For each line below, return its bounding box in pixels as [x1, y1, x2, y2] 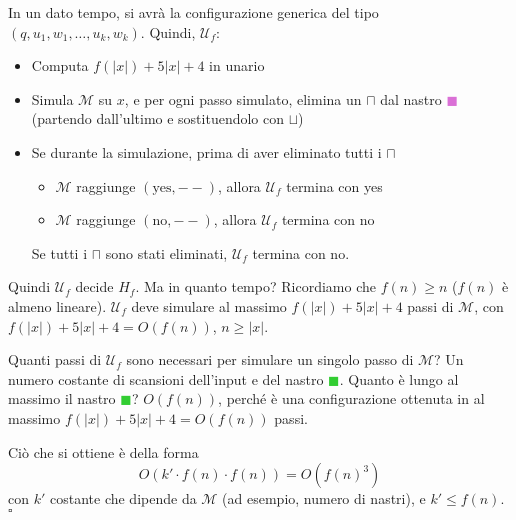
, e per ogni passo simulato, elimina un [124, 88, 362, 109]
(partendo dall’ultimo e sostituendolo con [31, 108, 285, 129]
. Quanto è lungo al [339, 368, 459, 389]
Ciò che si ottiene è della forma [8, 441, 199, 462]
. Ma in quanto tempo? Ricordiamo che [135, 276, 376, 297]
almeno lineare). [8, 295, 107, 316]
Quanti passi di [8, 349, 102, 370]
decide [75, 276, 114, 297]
